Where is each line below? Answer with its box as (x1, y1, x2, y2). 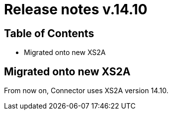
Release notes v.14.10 (4, 1, 148, 18)
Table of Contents (4, 27, 94, 40)
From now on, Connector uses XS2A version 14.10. (4, 86, 169, 95)
